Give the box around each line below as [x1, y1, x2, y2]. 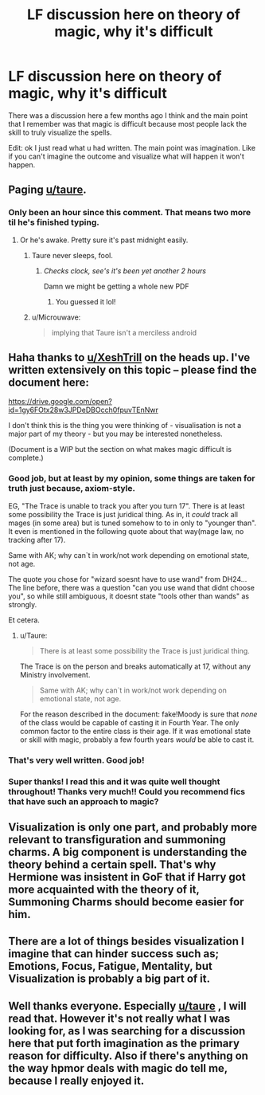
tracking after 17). [8, 535, 66, 544]
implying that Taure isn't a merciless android [51, 328, 197, 337]
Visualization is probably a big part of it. [8, 972, 211, 986]
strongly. [8, 599, 37, 609]
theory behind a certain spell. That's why [8, 858, 216, 871]
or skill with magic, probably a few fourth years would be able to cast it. [19, 735, 255, 744]
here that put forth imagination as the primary [8, 1036, 240, 1050]
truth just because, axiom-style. [8, 483, 135, 494]
